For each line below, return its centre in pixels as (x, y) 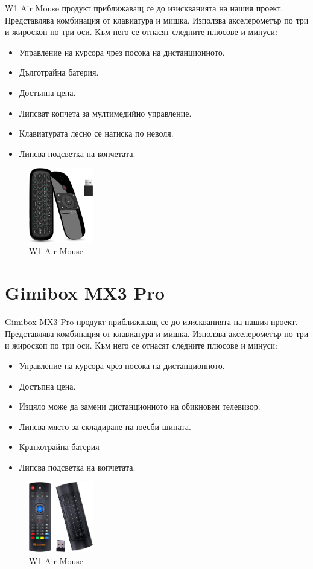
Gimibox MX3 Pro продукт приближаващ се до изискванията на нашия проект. (151, 322)
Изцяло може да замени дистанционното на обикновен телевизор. (140, 406)
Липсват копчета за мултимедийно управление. (105, 113)
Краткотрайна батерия (59, 447)
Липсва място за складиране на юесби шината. (105, 426)
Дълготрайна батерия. (59, 72)
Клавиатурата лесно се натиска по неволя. (96, 133)
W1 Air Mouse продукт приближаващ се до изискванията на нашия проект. (144, 8)
